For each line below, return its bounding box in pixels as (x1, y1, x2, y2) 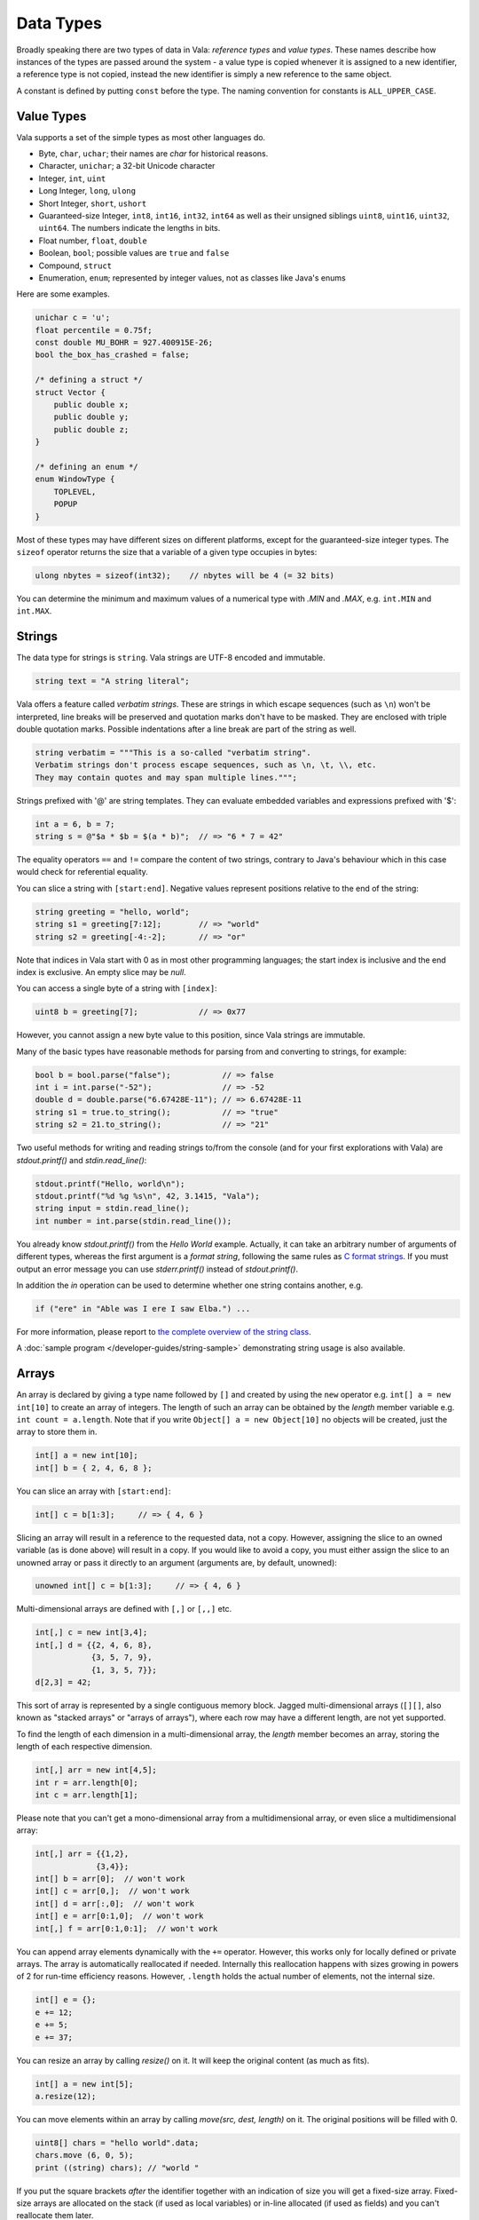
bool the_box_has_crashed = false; (35, 350, 190, 360)
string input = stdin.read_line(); (35, 1203, 190, 1214)
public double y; (53, 412, 130, 422)
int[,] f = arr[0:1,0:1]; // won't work (35, 1923, 218, 1933)
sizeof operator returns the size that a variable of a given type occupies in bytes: (16, 546, 318, 557)
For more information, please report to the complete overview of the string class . (16, 1326, 312, 1336)
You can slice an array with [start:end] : (16, 1486, 172, 1496)
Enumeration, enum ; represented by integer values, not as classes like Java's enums (38, 272, 346, 283)
